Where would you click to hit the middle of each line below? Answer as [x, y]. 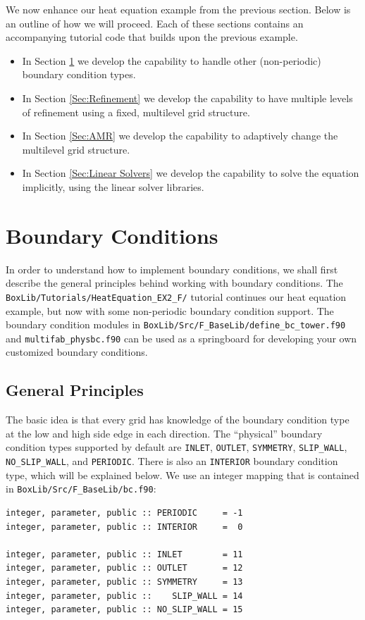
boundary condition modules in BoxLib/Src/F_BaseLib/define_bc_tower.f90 [176, 324]
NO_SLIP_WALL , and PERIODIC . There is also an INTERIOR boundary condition [172, 461]
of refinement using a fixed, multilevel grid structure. [136, 112]
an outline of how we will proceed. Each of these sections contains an [155, 23]
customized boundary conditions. [77, 352]
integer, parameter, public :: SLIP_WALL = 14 [124, 596]
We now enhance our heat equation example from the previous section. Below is [178, 9]
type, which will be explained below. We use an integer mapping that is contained [182, 475]
